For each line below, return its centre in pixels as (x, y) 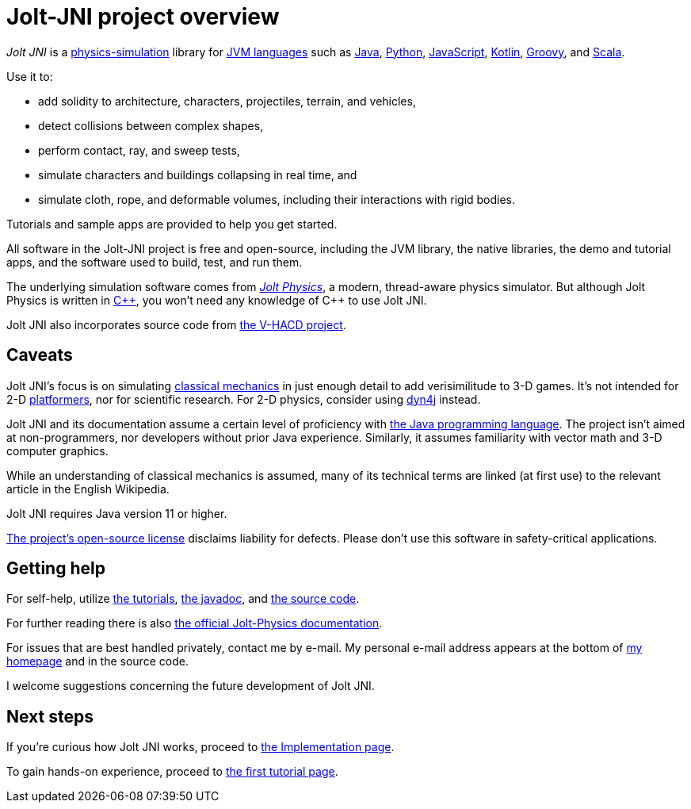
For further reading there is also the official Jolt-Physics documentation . (195, 623)
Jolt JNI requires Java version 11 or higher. (117, 513)
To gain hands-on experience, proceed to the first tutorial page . (172, 772)
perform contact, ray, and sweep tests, (139, 150)
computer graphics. (57, 451)
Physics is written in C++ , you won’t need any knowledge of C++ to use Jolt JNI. (217, 300)
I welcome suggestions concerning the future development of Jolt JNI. (191, 686)
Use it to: (30, 76)
